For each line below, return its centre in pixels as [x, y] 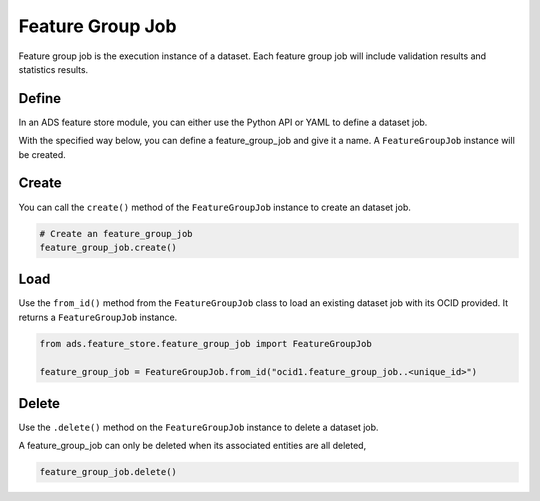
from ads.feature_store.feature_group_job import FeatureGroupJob [205, 343]
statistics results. [53, 69]
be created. [42, 154]
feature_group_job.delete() [108, 472]
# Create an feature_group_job [116, 233]
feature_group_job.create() [108, 247]
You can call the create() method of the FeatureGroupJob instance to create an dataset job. [215, 207]
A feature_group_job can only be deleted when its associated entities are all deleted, [192, 446]
